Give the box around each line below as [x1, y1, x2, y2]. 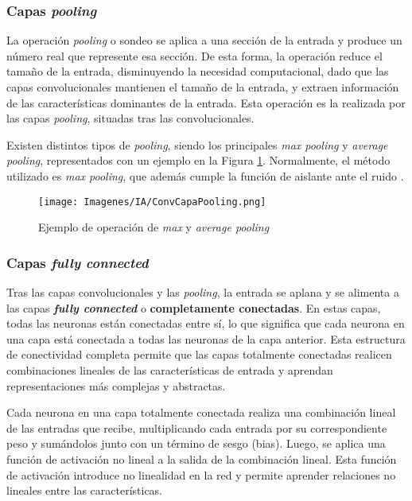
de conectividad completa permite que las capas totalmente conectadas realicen [6, 346, 392, 363]
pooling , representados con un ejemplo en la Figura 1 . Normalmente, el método [6, 152, 391, 169]
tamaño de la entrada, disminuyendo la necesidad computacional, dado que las [6, 63, 389, 80]
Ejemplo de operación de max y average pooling [38, 219, 270, 235]
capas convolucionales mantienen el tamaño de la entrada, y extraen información [6, 79, 399, 95]
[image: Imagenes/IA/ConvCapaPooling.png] [38, 196, 266, 208]
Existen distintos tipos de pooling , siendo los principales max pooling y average [6, 136, 388, 153]
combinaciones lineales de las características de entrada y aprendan [6, 362, 333, 378]
